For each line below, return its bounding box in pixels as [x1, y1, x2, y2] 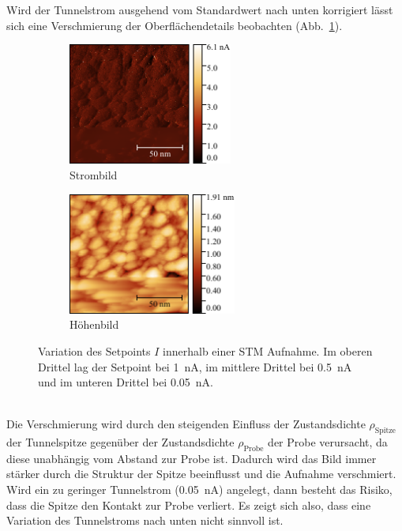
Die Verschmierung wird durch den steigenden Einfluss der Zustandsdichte [6, 416, 366, 432]
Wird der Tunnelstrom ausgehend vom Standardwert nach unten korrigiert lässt [6, 2, 393, 17]
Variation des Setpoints [38, 342, 151, 359]
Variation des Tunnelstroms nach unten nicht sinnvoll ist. [6, 512, 284, 529]
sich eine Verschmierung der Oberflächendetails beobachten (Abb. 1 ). [6, 17, 343, 33]
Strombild [70, 166, 118, 183]
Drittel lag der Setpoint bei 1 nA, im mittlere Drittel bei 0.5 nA [38, 358, 352, 375]
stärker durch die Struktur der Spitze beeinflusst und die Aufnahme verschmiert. [6, 465, 396, 482]
